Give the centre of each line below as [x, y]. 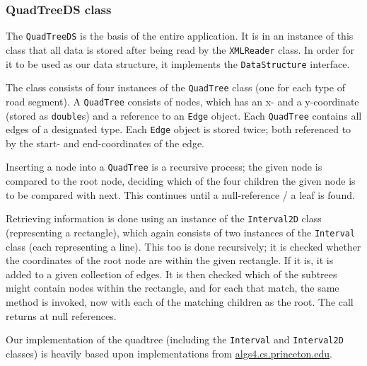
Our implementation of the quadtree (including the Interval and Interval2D [175, 339]
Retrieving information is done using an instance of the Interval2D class [164, 218]
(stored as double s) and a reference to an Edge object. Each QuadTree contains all [184, 115]
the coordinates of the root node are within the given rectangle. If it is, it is [170, 260]
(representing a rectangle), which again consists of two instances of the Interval [181, 232]
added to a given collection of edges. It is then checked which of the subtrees [171, 274]
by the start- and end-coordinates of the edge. [105, 143]
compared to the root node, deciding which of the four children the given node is [181, 181]
